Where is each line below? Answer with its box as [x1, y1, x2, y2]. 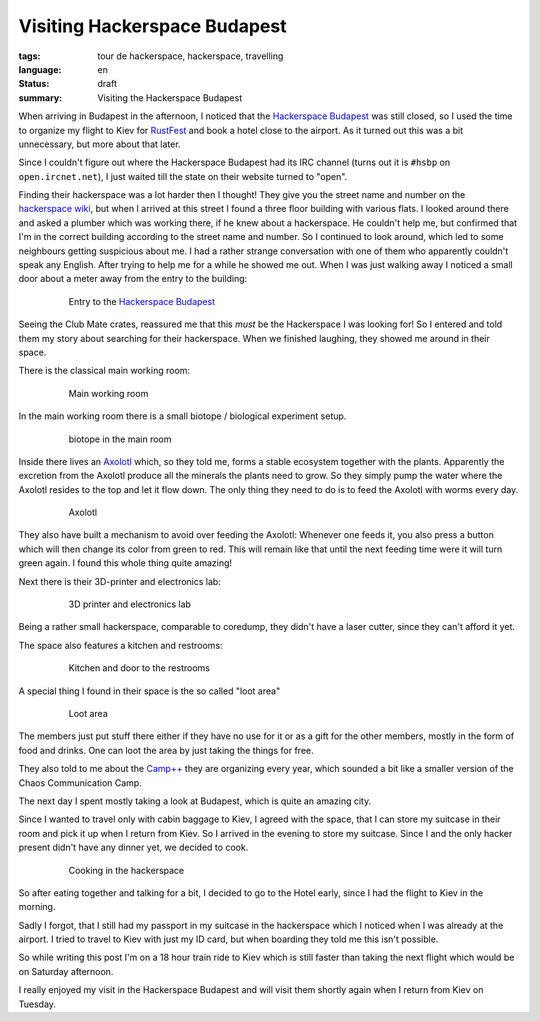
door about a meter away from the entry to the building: [18, 273, 248, 285]
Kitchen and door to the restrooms [68, 662, 210, 674]
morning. [18, 901, 56, 913]
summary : [18, 91, 63, 104]
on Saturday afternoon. [18, 965, 114, 977]
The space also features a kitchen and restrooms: [18, 639, 224, 651]
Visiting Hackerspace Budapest [18, 15, 287, 37]
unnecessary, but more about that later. [18, 138, 181, 150]
